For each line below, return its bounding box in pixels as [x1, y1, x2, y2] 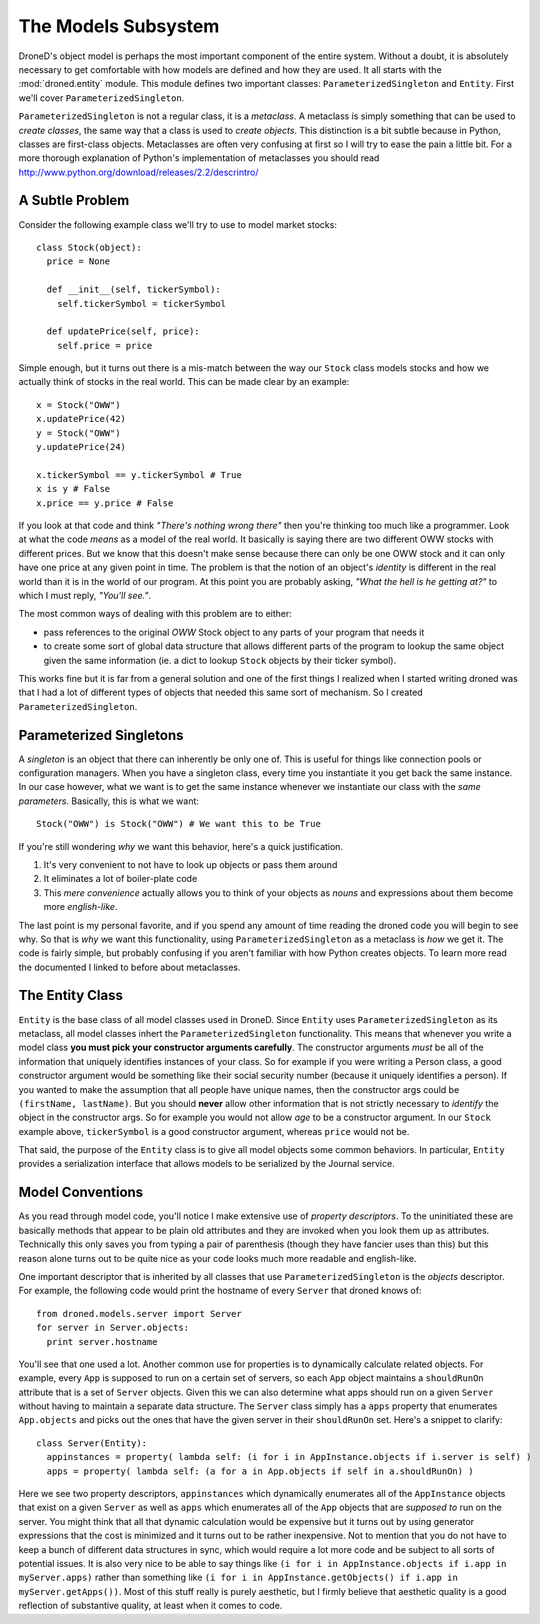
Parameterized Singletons [18, 726, 184, 744]
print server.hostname [46, 1336, 158, 1347]
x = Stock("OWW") [36, 399, 121, 410]
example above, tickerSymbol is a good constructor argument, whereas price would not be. [18, 1125, 410, 1137]
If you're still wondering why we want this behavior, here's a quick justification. [18, 840, 344, 852]
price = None [46, 256, 111, 267]
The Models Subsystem [18, 15, 220, 37]
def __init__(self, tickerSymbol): [46, 284, 222, 295]
